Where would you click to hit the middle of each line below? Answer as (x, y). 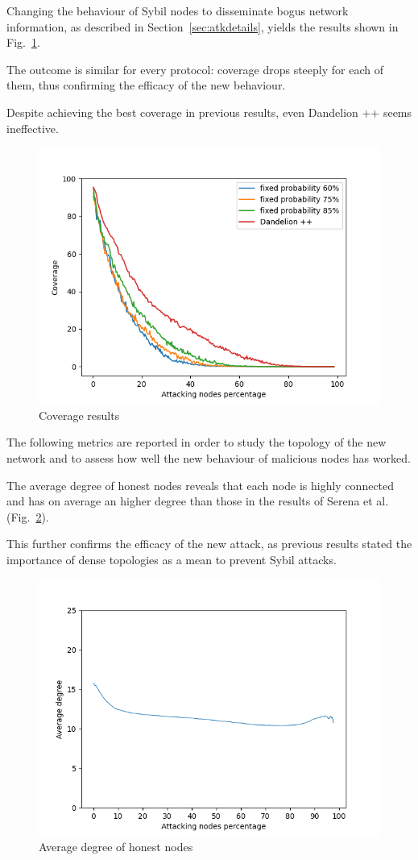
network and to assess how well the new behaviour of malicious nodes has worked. (209, 457)
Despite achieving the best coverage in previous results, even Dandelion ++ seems (209, 112)
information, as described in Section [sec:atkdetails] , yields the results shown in (203, 26)
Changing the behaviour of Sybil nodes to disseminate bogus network (178, 10)
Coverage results (79, 415)
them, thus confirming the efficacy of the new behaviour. (146, 85)
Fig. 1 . (23, 42)
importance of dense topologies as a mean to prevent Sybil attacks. (172, 559)
